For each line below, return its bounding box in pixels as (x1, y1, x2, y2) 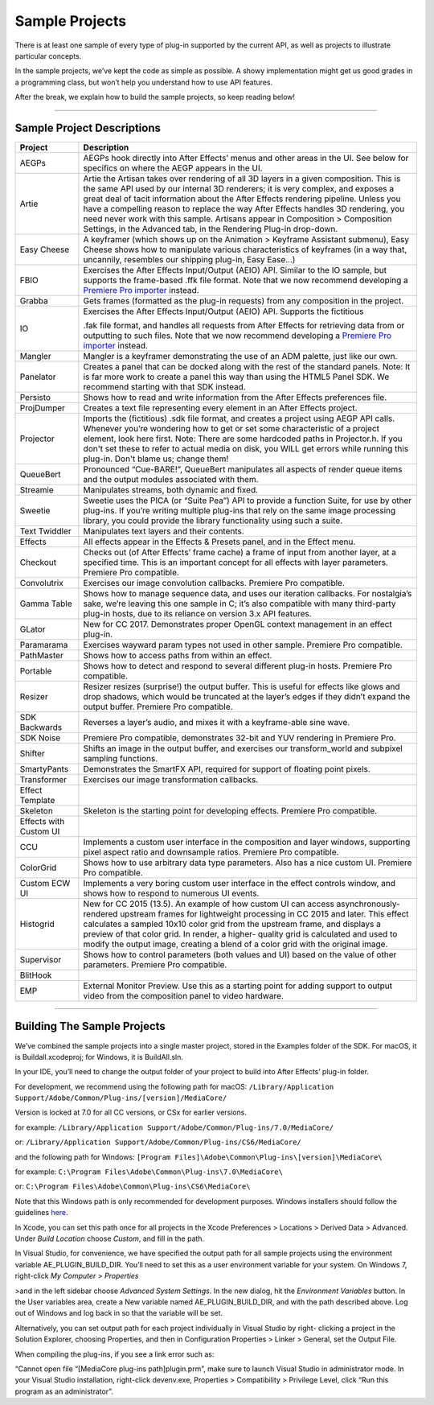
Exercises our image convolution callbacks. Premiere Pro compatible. (83, 578, 345, 589)
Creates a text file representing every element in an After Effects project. (83, 402, 358, 414)
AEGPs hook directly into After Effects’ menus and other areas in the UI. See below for (83, 153, 409, 164)
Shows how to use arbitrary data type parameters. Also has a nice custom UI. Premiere (83, 857, 412, 868)
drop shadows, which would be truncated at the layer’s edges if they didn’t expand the (83, 691, 411, 702)
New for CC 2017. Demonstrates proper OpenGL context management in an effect (83, 619, 393, 630)
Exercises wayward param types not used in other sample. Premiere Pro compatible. (83, 640, 403, 651)
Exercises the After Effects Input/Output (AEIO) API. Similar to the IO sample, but (83, 265, 387, 276)
